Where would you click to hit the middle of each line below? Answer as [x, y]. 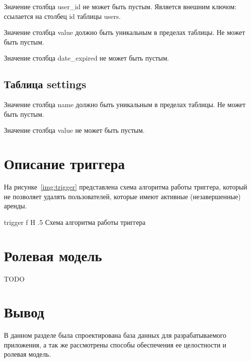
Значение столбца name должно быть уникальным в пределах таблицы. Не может [125, 104]
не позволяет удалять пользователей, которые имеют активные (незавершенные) [122, 196]
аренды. [16, 206]
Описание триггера [65, 164]
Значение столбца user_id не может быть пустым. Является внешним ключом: [120, 6]
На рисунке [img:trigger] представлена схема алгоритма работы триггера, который [126, 187]
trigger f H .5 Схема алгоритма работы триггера [75, 222]
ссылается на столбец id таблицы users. [62, 16]
